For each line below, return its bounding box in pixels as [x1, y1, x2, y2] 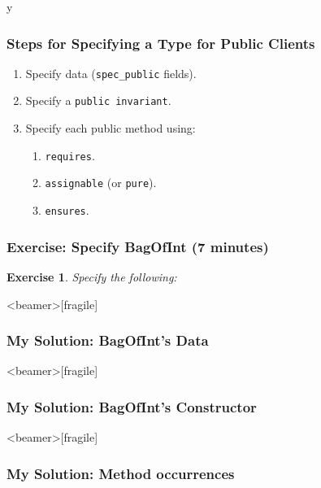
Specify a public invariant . [25, 92, 171, 109]
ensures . [45, 202, 89, 219]
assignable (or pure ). [45, 174, 157, 191]
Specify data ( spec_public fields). [25, 64, 197, 81]
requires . [45, 146, 95, 163]
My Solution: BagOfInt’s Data [7, 330, 209, 351]
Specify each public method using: [25, 120, 196, 137]
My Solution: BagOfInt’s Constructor [7, 396, 257, 416]
